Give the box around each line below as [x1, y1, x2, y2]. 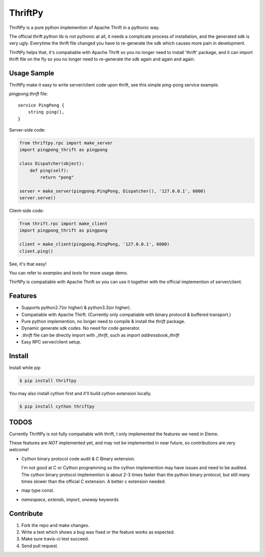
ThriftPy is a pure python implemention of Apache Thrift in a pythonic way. [9, 25, 160, 30]
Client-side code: [9, 208, 44, 213]
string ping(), [27, 109, 65, 115]
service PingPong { [18, 102, 65, 108]
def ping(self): [29, 167, 69, 173]
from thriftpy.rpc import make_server [19, 140, 113, 146]
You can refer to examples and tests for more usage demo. [9, 270, 128, 276]
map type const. [21, 487, 54, 493]
